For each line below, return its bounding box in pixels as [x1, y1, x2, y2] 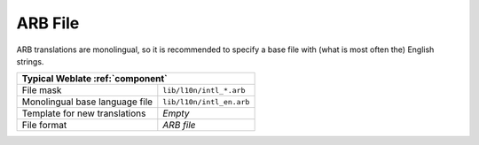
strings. [16, 56, 44, 66]
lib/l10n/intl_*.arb [162, 85, 246, 95]
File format [21, 119, 67, 132]
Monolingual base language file [21, 95, 153, 108]
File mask [21, 84, 62, 96]
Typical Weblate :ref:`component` [21, 72, 168, 85]
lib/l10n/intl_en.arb [162, 97, 250, 106]
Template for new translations [21, 107, 146, 119]
